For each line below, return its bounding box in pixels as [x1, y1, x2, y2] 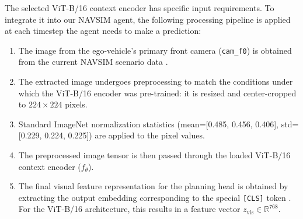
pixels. [65, 98, 88, 110]
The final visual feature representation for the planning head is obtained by [18, 180, 288, 192]
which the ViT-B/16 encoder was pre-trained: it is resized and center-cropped [18, 86, 297, 99]
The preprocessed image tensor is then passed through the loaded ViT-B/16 [18, 149, 291, 161]
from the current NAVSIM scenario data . [18, 55, 168, 68]
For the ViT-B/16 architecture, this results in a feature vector [18, 203, 241, 215]
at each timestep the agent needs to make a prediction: [5, 25, 201, 37]
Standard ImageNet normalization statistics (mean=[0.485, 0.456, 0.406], [18, 117, 279, 130]
